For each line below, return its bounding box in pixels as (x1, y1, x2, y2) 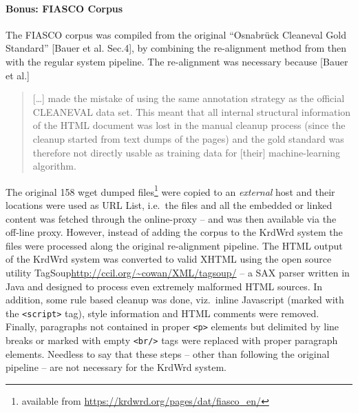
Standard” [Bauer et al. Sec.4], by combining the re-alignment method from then (6, 41, 347, 55)
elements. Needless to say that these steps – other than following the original (6, 346, 330, 361)
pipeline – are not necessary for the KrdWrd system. (6, 360, 227, 374)
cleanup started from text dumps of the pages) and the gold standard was (32, 131, 344, 145)
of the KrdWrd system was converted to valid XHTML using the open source (6, 252, 332, 266)
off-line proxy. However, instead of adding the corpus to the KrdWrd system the (6, 225, 343, 239)
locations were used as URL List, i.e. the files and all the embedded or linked (6, 197, 333, 212)
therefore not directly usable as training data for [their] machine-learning (32, 145, 340, 159)
